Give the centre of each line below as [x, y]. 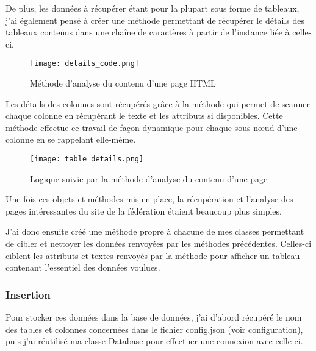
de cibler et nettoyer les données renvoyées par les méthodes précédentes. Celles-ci [159, 243]
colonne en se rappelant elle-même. [71, 139]
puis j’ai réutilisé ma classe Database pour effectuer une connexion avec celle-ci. [154, 341]
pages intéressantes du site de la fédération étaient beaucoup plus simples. [144, 211]
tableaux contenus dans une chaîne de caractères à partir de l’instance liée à [148, 32]
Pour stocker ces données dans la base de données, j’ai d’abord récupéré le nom [154, 317]
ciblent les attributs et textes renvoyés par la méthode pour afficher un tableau [153, 255]
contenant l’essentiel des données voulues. [83, 267]
